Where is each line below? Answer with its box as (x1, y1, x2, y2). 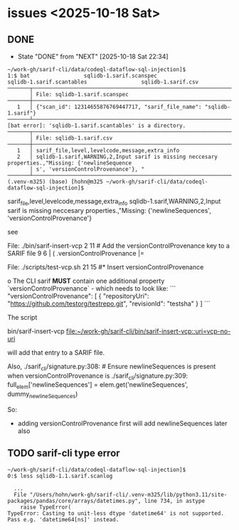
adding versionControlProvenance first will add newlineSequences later (17, 419, 228, 427)
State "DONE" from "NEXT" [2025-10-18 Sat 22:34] (17, 52, 169, 61)
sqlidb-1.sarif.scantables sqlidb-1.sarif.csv (7, 78, 199, 85)
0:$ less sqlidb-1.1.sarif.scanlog (7, 472, 113, 479)
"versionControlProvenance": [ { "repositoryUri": (7, 291, 149, 300)
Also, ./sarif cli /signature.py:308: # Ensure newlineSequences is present (7, 362, 216, 372)
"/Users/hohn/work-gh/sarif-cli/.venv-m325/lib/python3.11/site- (29, 491, 228, 498)
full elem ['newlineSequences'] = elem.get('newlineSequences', (7, 380, 188, 391)
